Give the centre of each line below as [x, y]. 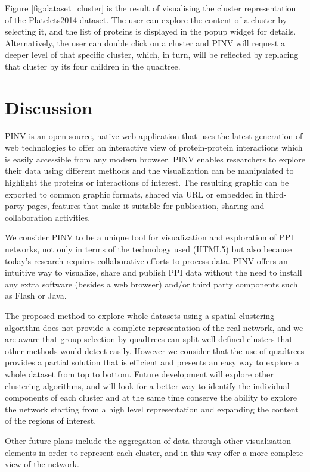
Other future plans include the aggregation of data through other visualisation [148, 440]
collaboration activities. [48, 217]
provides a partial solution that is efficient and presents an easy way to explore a [152, 362]
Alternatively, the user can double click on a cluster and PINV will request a [145, 43]
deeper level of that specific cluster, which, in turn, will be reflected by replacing [152, 54]
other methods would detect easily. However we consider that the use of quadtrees [155, 350]
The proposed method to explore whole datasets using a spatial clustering [140, 315]
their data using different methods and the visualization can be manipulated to [149, 171]
